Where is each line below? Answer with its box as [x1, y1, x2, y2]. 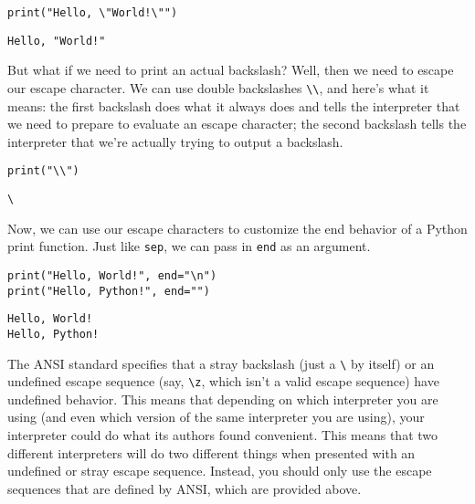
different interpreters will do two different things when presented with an [7, 443, 416, 462]
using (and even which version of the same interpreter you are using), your [7, 407, 425, 426]
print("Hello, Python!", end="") [7, 284, 210, 298]
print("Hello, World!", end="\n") [7, 268, 217, 282]
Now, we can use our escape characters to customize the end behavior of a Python [7, 218, 468, 237]
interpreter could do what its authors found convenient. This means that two [7, 425, 438, 445]
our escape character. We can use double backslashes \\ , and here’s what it [7, 78, 429, 97]
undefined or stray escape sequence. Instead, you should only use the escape [7, 461, 432, 480]
